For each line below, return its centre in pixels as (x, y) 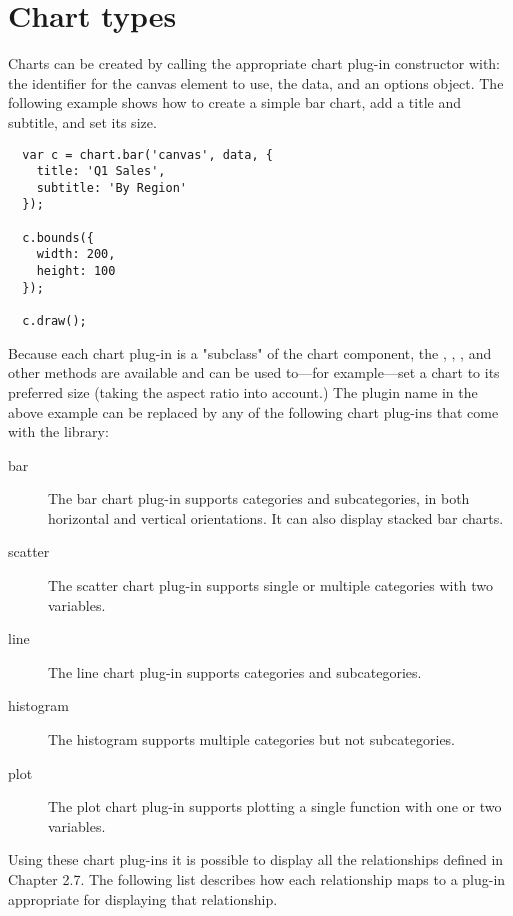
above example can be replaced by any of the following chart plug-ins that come (253, 411)
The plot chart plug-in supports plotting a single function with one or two (275, 806)
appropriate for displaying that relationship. (143, 898)
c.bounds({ (58, 237)
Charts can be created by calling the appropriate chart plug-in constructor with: (254, 63)
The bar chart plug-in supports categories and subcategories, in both (259, 498)
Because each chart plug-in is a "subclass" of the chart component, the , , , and (250, 352)
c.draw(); (54, 321)
